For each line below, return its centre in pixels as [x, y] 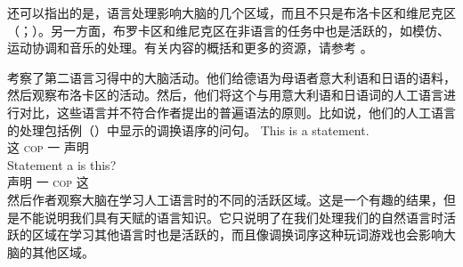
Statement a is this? [62, 164]
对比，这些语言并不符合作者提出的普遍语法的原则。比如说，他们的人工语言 [237, 112]
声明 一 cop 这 [48, 182]
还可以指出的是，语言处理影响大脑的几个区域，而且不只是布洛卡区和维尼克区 [231, 12]
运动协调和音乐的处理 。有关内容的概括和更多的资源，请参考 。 [190, 48]
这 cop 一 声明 [48, 147]
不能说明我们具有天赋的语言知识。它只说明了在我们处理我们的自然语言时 [231, 217]
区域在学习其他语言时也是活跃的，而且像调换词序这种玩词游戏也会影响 [237, 235]
